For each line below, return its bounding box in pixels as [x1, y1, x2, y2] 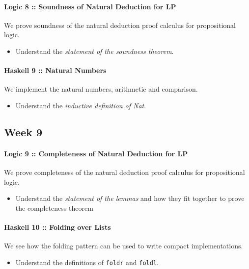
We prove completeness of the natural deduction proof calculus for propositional [4, 167, 245, 177]
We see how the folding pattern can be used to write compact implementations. [4, 241, 243, 251]
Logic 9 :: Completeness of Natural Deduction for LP [4, 148, 188, 158]
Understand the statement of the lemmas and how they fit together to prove [15, 193, 245, 203]
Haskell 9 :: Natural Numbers [4, 65, 107, 75]
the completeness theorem [15, 202, 93, 213]
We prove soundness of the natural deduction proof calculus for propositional [4, 20, 236, 30]
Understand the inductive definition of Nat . [15, 100, 146, 110]
